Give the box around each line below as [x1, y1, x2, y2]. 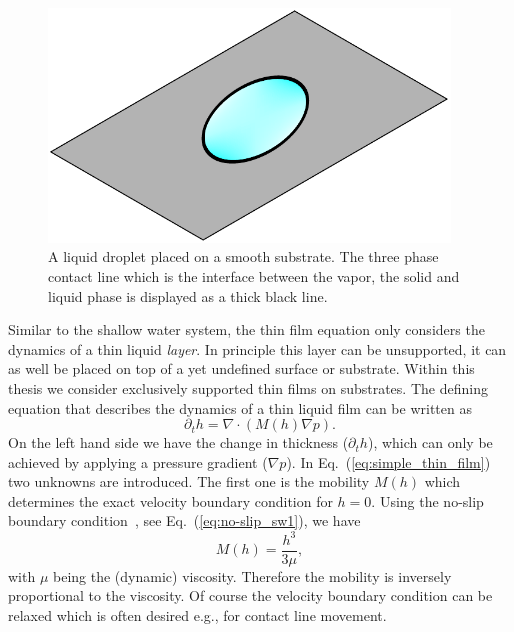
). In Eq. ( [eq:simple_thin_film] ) [286, 451, 491, 472]
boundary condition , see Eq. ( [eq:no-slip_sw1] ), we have [8, 510, 361, 531]
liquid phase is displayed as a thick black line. [48, 285, 328, 306]
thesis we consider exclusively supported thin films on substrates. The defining [8, 377, 488, 398]
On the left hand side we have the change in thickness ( [8, 432, 349, 453]
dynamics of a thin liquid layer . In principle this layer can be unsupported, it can [8, 338, 507, 359]
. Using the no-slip [371, 490, 484, 511]
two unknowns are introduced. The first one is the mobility [8, 471, 370, 492]
